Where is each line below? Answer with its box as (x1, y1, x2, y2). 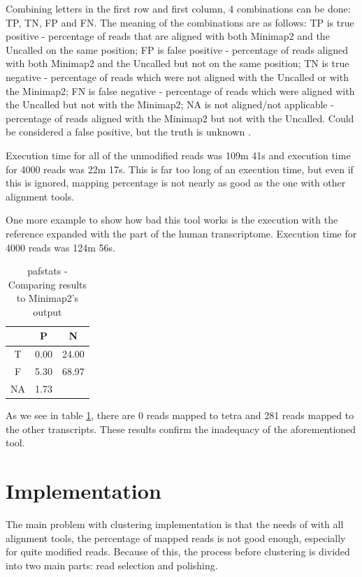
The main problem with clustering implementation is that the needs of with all (6, 517, 344, 531)
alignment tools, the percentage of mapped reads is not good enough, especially (6, 530, 346, 545)
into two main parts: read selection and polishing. (6, 557, 218, 572)
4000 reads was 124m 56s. (6, 240, 115, 254)
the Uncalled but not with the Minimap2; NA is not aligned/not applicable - (6, 97, 334, 112)
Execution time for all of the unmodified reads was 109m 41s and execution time (6, 147, 351, 162)
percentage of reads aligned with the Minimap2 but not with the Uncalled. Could (6, 110, 354, 125)
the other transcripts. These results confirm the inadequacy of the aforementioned (6, 421, 356, 436)
